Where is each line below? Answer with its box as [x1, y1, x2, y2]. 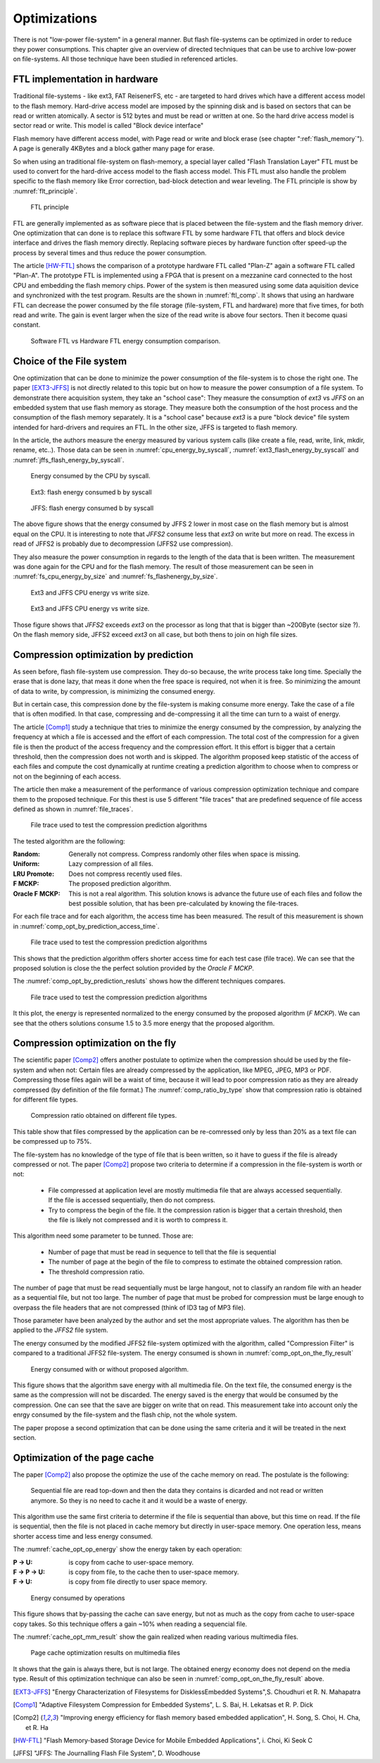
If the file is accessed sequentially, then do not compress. [48, 1196, 216, 1204]
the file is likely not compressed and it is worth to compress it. [48, 1215, 228, 1224]
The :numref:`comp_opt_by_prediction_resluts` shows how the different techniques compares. [13, 977, 286, 985]
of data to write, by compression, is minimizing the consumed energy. [13, 687, 215, 695]
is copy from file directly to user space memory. [68, 1578, 208, 1586]
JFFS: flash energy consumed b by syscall [30, 504, 154, 513]
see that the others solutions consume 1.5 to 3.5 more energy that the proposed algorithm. [13, 1019, 275, 1027]
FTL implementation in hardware [13, 73, 158, 85]
